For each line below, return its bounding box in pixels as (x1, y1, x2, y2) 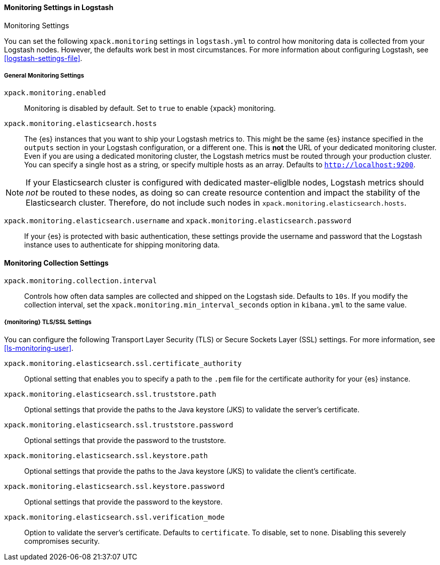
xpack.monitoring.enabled (4, 89, 106, 97)
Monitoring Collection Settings (4, 259, 109, 267)
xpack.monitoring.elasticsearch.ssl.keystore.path (4, 452, 208, 460)
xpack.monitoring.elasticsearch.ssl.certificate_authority (4, 359, 242, 368)
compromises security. (24, 537, 100, 546)
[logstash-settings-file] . (4, 53, 83, 62)
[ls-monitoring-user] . (4, 344, 74, 353)
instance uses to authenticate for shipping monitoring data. (24, 240, 220, 249)
